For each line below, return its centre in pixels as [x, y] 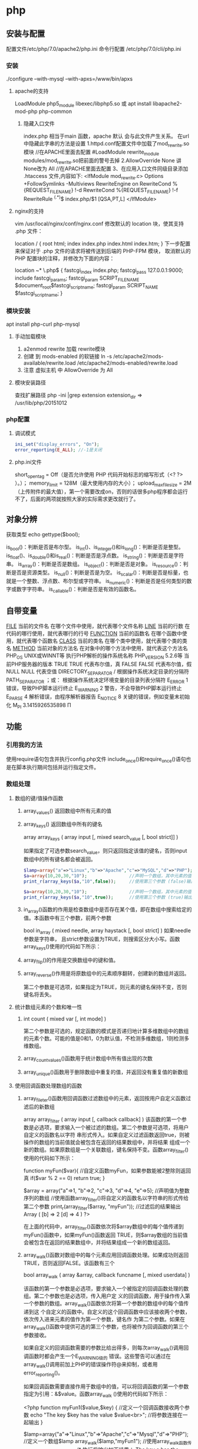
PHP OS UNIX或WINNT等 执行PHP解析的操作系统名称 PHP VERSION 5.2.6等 [94, 656]
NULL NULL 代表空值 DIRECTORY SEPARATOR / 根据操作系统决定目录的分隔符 [98, 672]
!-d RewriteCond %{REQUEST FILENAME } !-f [126, 191]
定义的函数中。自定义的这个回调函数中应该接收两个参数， [121, 1312]
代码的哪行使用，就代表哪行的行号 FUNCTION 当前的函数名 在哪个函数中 [94, 634]
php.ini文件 [28, 462]
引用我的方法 [24, 745]
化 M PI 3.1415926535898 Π [39, 706]
